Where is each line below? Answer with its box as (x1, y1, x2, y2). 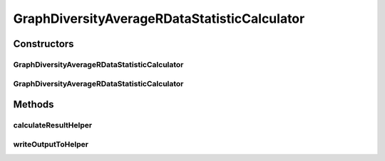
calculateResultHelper (13, 120, 93, 130)
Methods (13, 98, 54, 110)
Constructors (13, 38, 74, 50)
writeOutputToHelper (13, 139, 89, 149)
